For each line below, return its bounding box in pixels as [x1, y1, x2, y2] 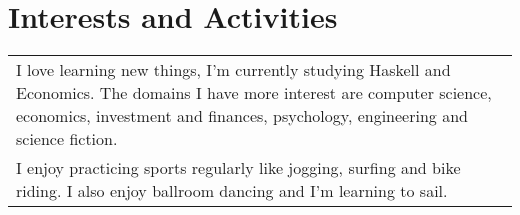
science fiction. [16, 127, 118, 151]
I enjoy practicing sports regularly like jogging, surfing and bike [16, 156, 461, 180]
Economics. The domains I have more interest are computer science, [16, 81, 492, 105]
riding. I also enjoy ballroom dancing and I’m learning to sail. [16, 179, 448, 203]
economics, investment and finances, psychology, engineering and [16, 104, 468, 128]
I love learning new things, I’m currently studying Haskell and [16, 58, 451, 82]
